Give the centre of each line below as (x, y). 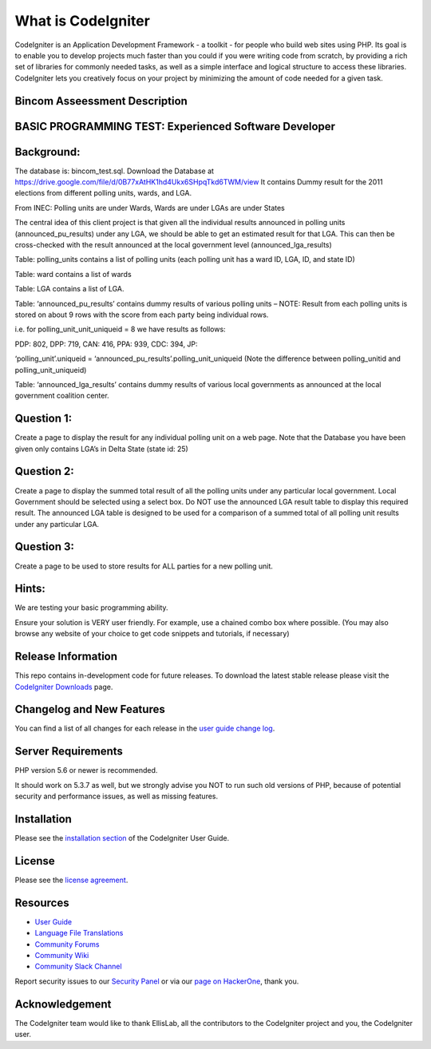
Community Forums (67, 944)
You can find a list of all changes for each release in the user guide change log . (145, 728)
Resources (42, 903)
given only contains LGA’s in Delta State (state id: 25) (102, 449)
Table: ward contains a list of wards (73, 274)
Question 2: (45, 471)
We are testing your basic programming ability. (91, 608)
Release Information (66, 657)
